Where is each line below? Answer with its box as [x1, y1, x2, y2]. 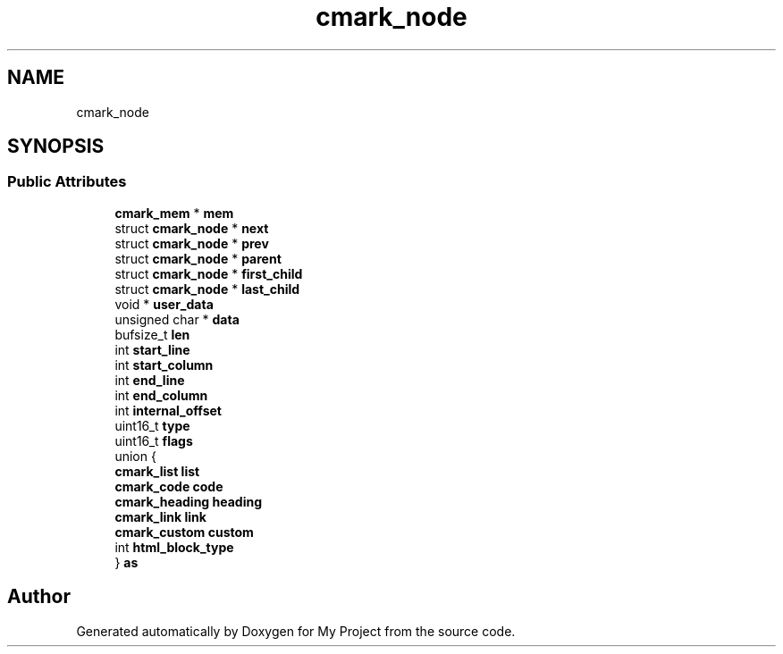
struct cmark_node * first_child [114, 265, 303, 281]
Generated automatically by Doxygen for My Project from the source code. [76, 623, 516, 639]
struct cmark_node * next [114, 220, 269, 236]
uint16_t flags [114, 432, 193, 449]
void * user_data [114, 296, 214, 312]
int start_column [114, 356, 214, 373]
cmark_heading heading [114, 493, 263, 509]
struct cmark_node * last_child [114, 281, 300, 297]
